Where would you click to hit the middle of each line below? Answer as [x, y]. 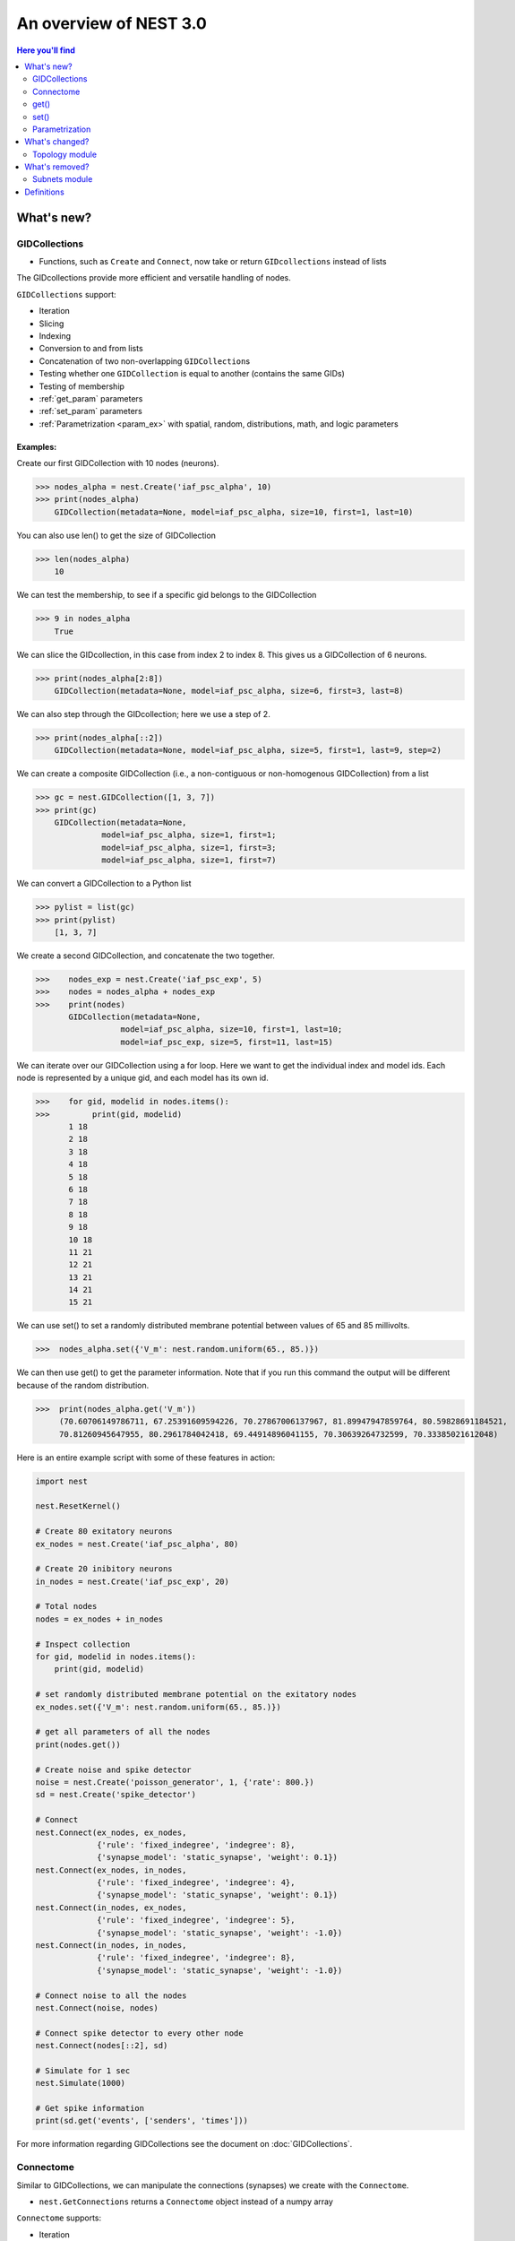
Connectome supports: [59, 2218]
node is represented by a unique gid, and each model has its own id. [142, 1078]
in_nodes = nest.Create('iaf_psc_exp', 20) [133, 1581]
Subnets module [63, 179]
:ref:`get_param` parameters [91, 398]
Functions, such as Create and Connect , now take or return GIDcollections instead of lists [213, 261]
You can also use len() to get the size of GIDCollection [116, 535]
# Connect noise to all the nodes [111, 1995]
